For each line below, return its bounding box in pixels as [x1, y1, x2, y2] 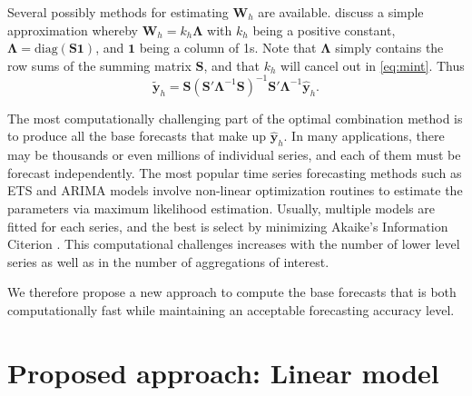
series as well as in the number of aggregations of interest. [7, 252, 329, 271]
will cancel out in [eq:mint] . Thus [280, 55, 465, 74]
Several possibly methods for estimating [7, 3, 229, 21]
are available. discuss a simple [258, 3, 424, 21]
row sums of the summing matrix [7, 55, 192, 74]
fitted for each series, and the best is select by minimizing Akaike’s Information [7, 216, 448, 235]
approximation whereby [7, 20, 138, 39]
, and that [203, 55, 260, 74]
